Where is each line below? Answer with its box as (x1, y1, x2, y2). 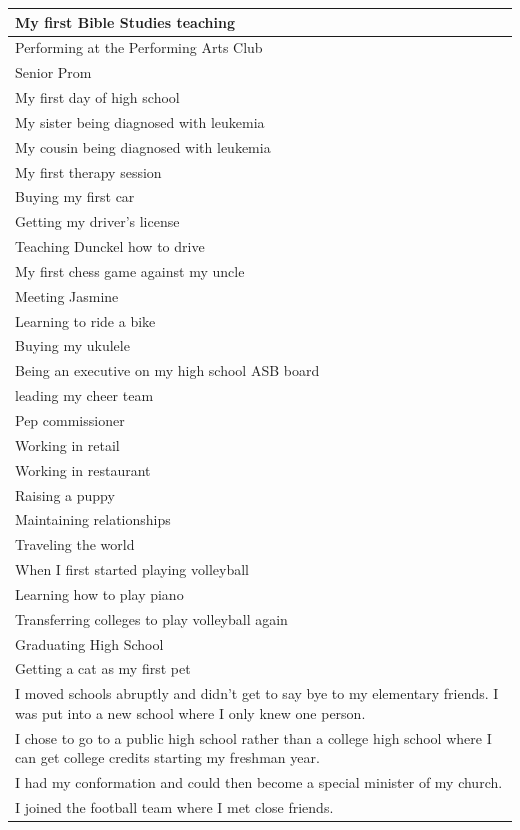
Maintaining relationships (15, 509, 171, 530)
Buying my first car (15, 186, 135, 207)
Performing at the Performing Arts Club (15, 37, 263, 58)
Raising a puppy (15, 484, 115, 505)
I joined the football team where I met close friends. (15, 797, 334, 817)
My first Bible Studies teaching (15, 11, 236, 32)
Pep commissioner (15, 410, 125, 430)
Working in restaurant (15, 459, 151, 480)
